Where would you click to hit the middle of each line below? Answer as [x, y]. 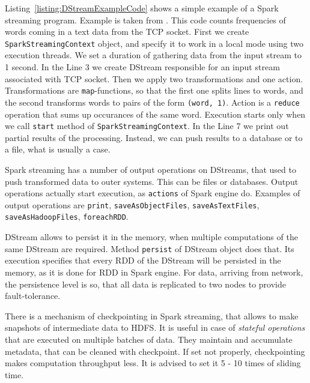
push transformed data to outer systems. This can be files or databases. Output [152, 181]
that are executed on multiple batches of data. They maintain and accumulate [149, 339]
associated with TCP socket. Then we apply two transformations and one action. [154, 78]
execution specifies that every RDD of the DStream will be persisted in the [143, 260]
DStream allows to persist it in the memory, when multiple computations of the [151, 237]
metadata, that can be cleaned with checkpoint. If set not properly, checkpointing [155, 351]
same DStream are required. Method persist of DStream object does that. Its [150, 248]
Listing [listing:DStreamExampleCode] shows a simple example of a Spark [142, 8]
